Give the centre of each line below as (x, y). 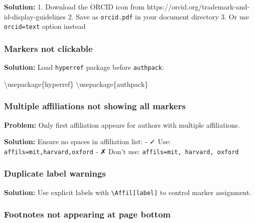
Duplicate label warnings (55, 173)
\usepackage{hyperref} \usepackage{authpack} (76, 84)
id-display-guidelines (35, 16)
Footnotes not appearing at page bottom (87, 214)
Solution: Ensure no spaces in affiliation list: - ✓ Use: (88, 141)
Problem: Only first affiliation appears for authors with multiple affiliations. (122, 124)
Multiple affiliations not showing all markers (95, 106)
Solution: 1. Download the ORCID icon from (74, 6)
